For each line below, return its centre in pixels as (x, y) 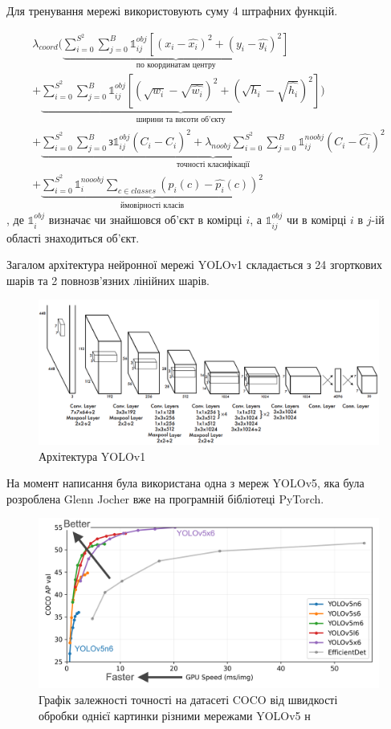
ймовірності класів (152, 205)
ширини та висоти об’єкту (181, 119)
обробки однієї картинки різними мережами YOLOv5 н (175, 715)
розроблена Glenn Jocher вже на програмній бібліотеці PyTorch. (165, 498)
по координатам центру (176, 65)
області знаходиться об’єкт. (73, 237)
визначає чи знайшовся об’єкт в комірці (145, 220)
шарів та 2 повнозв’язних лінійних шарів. (108, 280)
